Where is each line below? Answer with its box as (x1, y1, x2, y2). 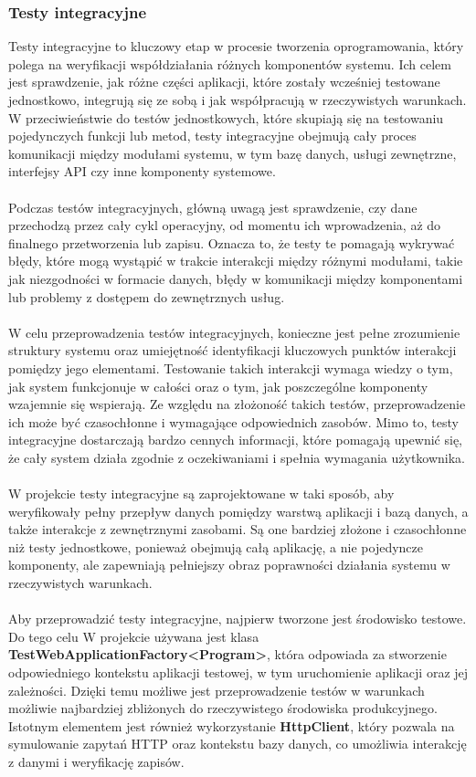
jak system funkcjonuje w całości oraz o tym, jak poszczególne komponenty (8, 376, 428, 395)
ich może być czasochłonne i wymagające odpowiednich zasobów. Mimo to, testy (8, 412, 459, 431)
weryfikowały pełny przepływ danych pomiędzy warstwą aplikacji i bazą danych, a (8, 501, 469, 520)
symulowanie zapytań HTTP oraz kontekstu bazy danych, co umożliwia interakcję (8, 734, 467, 753)
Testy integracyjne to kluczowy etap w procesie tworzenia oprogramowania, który (8, 37, 464, 56)
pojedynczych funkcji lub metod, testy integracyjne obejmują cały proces (8, 126, 417, 145)
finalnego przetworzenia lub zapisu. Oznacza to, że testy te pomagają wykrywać (8, 233, 455, 252)
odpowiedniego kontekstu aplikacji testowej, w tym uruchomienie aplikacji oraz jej (8, 663, 469, 681)
